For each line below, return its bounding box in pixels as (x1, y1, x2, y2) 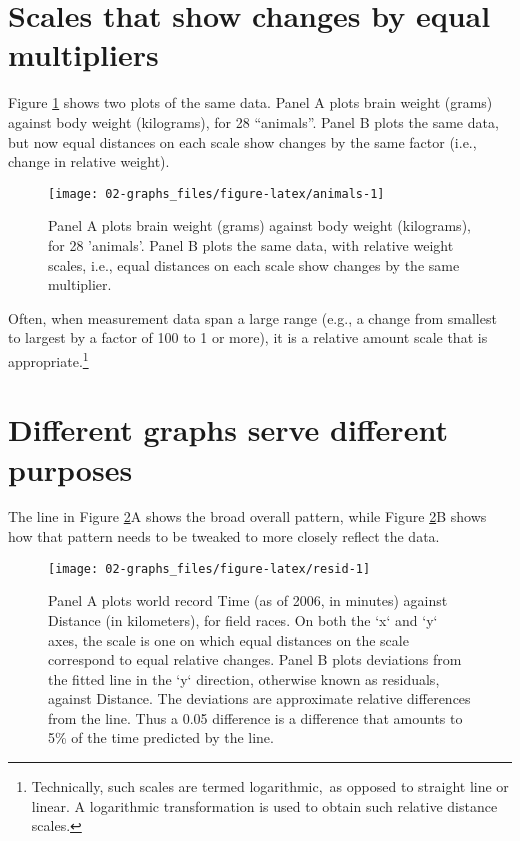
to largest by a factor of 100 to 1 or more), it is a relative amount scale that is (8, 327, 488, 348)
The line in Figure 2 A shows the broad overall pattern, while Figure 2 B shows (8, 506, 487, 527)
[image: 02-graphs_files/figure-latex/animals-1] (48, 186, 385, 201)
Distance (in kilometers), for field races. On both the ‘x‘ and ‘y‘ (48, 609, 438, 630)
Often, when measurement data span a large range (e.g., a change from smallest (8, 307, 497, 328)
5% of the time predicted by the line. (48, 727, 274, 748)
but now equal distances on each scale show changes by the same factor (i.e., (8, 131, 477, 152)
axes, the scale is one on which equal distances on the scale (48, 629, 409, 650)
